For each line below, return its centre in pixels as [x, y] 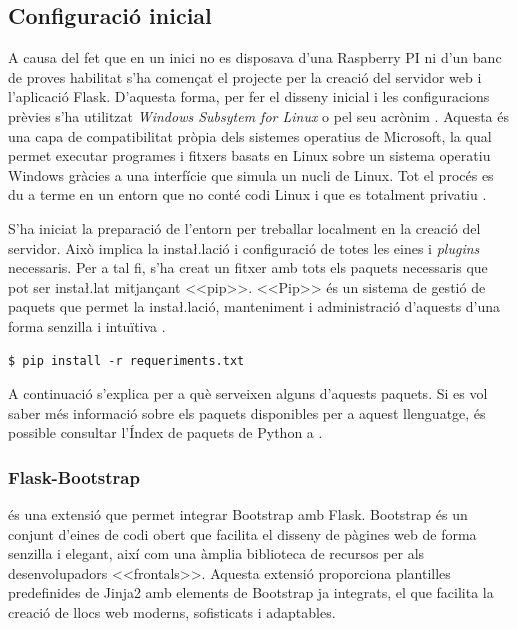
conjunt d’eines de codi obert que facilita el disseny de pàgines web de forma [242, 533]
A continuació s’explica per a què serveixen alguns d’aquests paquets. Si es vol [248, 393]
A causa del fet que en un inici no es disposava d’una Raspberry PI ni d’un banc [255, 57]
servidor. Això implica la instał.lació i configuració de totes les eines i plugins [244, 247]
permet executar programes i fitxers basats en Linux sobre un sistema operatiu [249, 155]
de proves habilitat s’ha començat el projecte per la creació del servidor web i [245, 76]
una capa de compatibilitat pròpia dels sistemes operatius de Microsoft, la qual [250, 135]
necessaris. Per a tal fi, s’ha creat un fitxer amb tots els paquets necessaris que [248, 267]
